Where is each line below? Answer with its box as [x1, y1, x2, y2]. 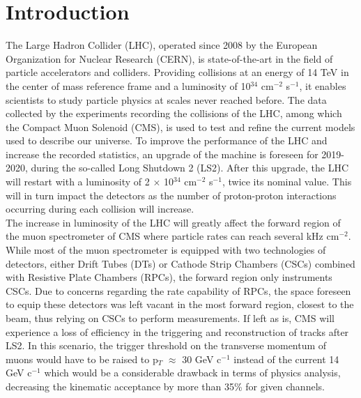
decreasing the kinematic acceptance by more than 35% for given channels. [6, 378, 325, 393]
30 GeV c [182, 351, 222, 366]
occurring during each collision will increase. [6, 201, 194, 216]
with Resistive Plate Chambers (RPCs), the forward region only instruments [6, 270, 332, 284]
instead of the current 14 [233, 351, 339, 366]
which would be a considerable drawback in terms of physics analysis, [44, 365, 341, 380]
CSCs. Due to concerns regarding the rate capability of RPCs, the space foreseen [6, 283, 351, 298]
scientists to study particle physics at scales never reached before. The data [6, 92, 327, 107]
